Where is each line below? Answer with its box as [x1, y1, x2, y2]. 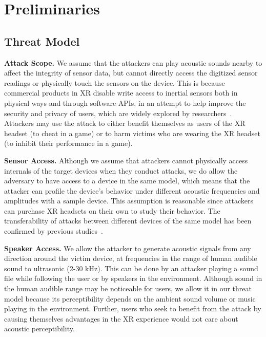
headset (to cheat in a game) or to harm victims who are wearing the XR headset [4, 127, 260, 138]
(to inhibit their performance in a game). [4, 138, 133, 148]
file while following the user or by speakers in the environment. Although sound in [4, 273, 262, 284]
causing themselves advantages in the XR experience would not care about [4, 313, 238, 324]
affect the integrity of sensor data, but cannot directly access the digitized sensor [4, 67, 258, 78]
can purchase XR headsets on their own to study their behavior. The [4, 205, 220, 216]
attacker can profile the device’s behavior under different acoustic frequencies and [4, 185, 260, 196]
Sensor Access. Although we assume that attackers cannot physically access [4, 155, 248, 165]
